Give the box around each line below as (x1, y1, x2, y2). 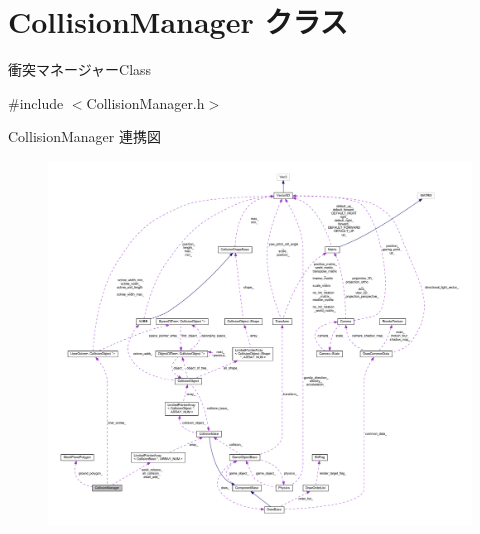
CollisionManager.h (86, 92, 205, 113)
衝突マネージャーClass (8, 59, 152, 80)
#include (8, 92, 64, 113)
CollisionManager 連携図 (8, 126, 161, 147)
